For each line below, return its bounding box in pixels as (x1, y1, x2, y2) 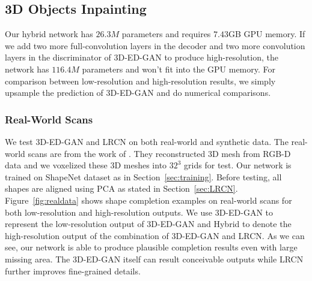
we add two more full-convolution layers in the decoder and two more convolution (5, 39, 305, 52)
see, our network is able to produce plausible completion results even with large (5, 241, 298, 253)
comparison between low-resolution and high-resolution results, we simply (5, 74, 276, 87)
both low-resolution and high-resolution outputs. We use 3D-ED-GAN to (5, 206, 273, 218)
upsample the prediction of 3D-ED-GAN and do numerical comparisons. (5, 86, 271, 99)
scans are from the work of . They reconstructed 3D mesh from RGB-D (28, 147, 291, 159)
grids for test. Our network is (184, 159, 292, 171)
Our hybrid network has (5, 28, 93, 40)
